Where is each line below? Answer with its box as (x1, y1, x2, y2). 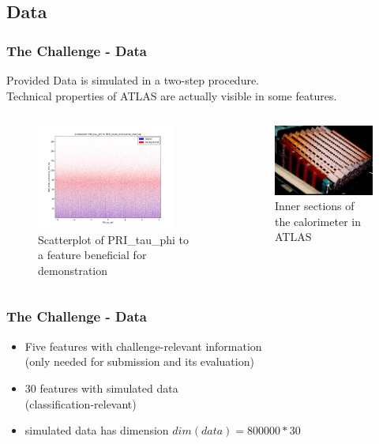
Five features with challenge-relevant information (24, 337, 262, 354)
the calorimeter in (275, 213, 361, 229)
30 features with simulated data (24, 379, 178, 396)
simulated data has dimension (24, 422, 169, 438)
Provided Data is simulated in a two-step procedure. (6, 72, 260, 88)
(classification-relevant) (24, 395, 137, 412)
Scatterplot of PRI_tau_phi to (38, 231, 189, 247)
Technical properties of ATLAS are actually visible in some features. (6, 87, 337, 103)
